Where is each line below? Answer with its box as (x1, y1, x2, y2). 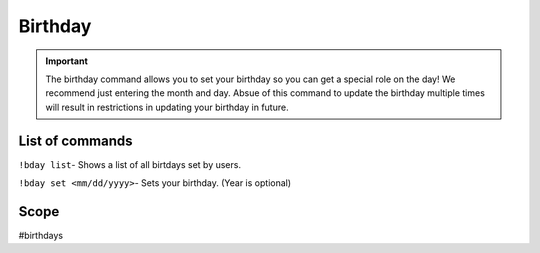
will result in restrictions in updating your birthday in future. (45, 101, 289, 113)
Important (45, 55, 89, 67)
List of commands (18, 132, 134, 149)
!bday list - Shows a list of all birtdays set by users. (18, 158, 242, 170)
